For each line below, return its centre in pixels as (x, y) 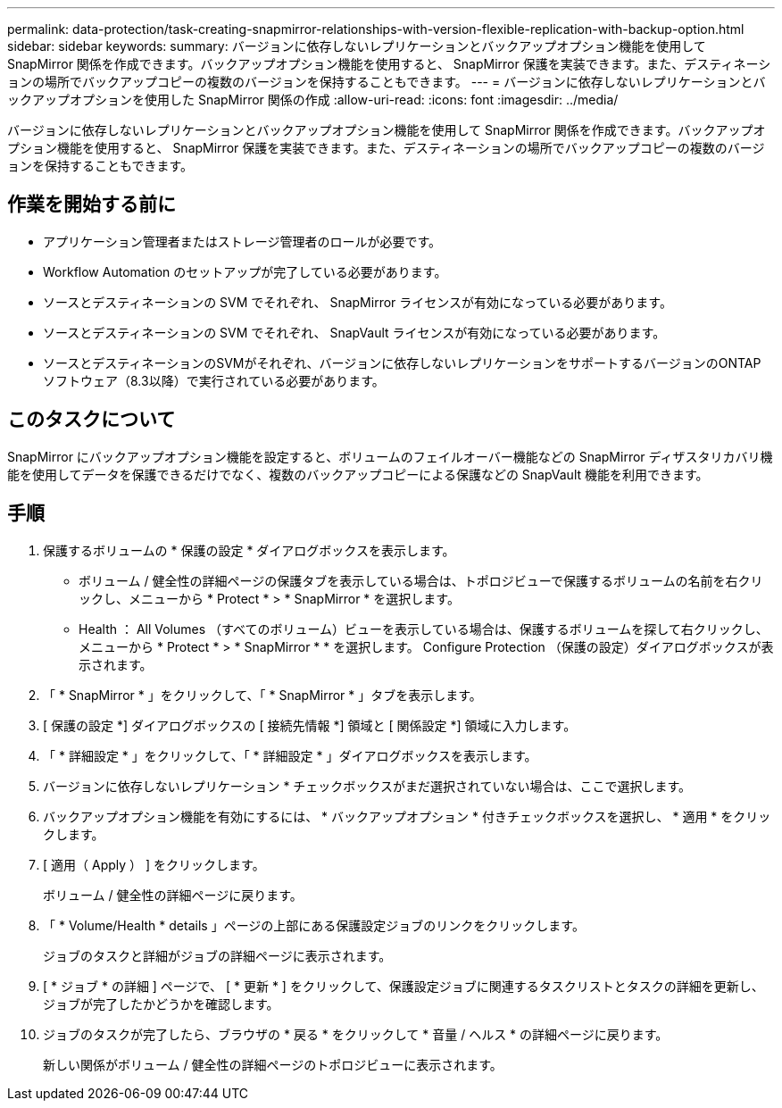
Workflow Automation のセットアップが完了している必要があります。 (245, 271)
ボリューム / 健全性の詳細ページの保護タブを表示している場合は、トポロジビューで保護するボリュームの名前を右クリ (421, 580)
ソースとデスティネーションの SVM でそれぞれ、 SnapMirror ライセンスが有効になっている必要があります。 (358, 302)
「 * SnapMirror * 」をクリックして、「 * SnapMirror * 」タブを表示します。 (262, 695)
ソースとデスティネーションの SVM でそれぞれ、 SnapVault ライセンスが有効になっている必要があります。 (354, 332)
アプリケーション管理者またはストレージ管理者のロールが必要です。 (242, 241)
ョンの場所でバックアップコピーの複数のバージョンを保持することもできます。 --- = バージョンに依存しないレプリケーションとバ (387, 82)
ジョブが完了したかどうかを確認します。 (161, 1004)
